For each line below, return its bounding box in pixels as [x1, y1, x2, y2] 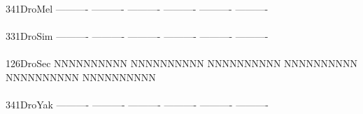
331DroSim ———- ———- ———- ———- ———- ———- [6, 28, 269, 43]
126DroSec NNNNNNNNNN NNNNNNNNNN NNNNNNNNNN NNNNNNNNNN [6, 55, 358, 70]
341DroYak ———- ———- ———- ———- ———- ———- [6, 97, 269, 111]
